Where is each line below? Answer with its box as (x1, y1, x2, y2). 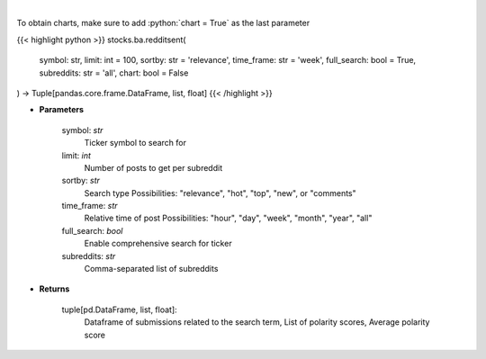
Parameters (39, 104, 85, 115)
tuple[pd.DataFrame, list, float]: (61, 304, 177, 315)
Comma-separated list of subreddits (84, 264, 219, 274)
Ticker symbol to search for (84, 138, 186, 148)
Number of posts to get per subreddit (84, 162, 223, 173)
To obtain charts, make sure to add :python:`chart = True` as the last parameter (16, 18, 310, 29)
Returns (39, 283, 70, 294)
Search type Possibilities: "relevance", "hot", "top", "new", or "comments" (84, 187, 357, 198)
